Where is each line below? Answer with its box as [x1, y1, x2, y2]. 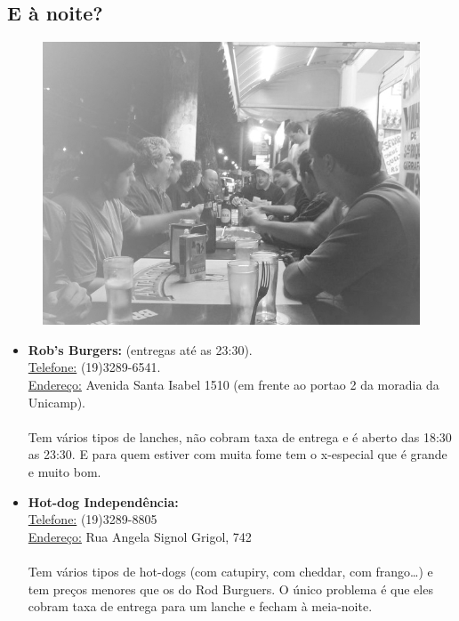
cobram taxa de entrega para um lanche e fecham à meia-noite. [28, 597, 373, 616]
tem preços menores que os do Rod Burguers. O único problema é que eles [28, 579, 433, 598]
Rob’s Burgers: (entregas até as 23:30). [28, 340, 253, 359]
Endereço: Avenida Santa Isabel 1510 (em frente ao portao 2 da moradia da [28, 375, 439, 393]
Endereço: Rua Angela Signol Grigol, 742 [28, 527, 252, 545]
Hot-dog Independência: [28, 492, 179, 511]
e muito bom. [28, 462, 101, 480]
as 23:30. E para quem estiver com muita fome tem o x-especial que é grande [28, 445, 447, 464]
